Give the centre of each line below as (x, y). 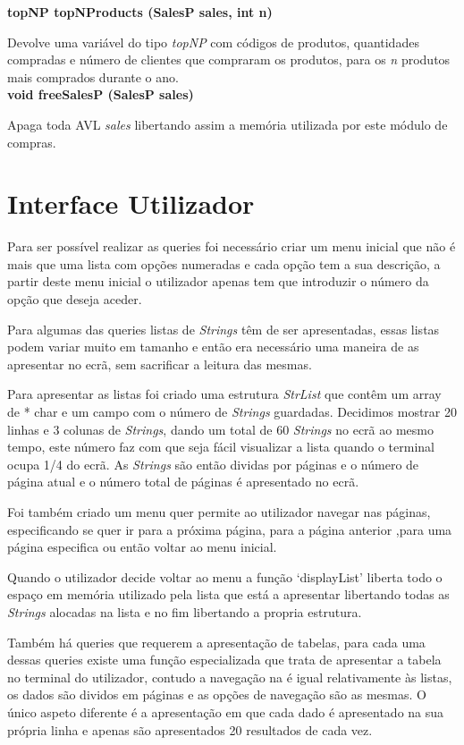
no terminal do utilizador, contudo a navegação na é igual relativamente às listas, (230, 677)
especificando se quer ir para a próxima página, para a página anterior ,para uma (230, 529)
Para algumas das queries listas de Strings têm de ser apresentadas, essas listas (224, 329)
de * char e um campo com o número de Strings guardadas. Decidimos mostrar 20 (232, 412)
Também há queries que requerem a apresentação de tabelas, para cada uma (216, 642)
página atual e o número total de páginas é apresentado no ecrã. (183, 482)
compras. (32, 142)
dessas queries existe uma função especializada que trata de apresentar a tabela (224, 660)
